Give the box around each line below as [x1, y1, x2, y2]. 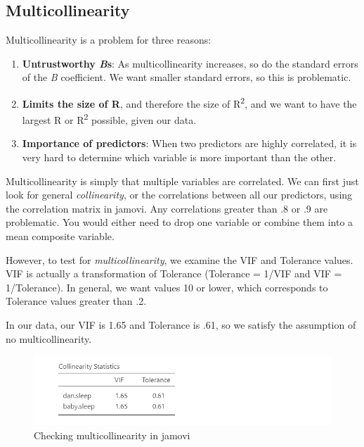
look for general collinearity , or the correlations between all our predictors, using [6, 187, 353, 202]
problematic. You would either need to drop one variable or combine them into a [6, 215, 353, 229]
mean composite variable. [6, 229, 115, 244]
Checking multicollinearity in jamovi [34, 427, 190, 442]
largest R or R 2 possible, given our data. [22, 111, 197, 127]
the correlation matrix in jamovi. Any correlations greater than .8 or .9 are [6, 201, 328, 215]
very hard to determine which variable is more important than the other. [22, 150, 337, 165]
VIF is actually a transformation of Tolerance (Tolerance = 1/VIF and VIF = [6, 266, 342, 281]
